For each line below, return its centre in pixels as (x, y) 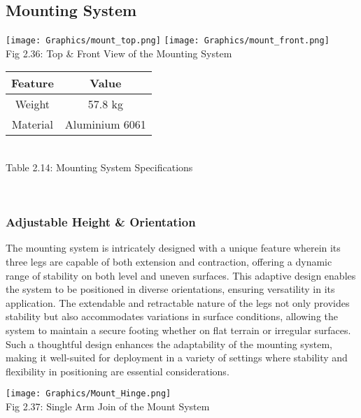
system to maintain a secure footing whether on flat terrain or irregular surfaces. (178, 330)
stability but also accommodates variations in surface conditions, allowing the (172, 316)
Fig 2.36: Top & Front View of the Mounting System (119, 53)
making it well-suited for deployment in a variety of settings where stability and (177, 358)
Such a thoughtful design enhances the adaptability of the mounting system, (169, 344)
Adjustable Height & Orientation (101, 222)
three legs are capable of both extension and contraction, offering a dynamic (169, 262)
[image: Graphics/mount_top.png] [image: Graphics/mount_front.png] (168, 41)
